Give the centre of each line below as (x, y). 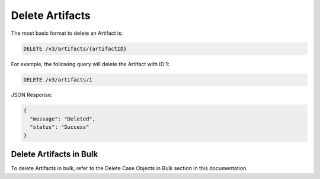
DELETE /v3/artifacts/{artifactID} (75, 48)
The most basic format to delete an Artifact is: (67, 33)
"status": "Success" (60, 127)
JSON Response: (32, 95)
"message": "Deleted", (63, 119)
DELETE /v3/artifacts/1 (58, 79)
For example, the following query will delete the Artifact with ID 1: (90, 64)
